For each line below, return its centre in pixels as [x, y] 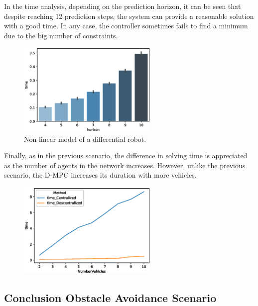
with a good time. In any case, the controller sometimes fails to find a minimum [126, 26]
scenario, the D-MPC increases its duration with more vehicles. [100, 175]
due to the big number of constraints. [61, 35]
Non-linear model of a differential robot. [85, 139]
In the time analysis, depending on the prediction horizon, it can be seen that [123, 6]
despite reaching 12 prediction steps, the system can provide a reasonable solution [129, 16]
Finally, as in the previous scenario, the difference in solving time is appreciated [126, 155]
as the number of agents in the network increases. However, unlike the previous [125, 165]
